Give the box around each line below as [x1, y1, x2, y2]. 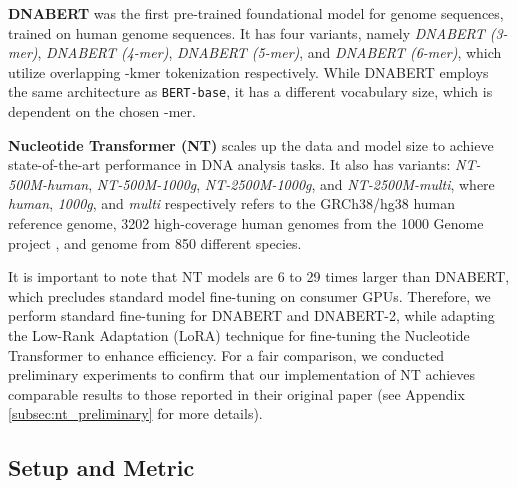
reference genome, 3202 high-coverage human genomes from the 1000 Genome [8, 213, 484, 233]
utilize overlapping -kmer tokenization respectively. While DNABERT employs [8, 61, 489, 82]
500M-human [8, 173, 89, 194]
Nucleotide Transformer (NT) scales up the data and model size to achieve [8, 134, 494, 155]
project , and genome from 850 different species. [8, 232, 302, 253]
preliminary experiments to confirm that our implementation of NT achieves [8, 364, 476, 385]
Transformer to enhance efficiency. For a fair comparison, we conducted [8, 344, 445, 365]
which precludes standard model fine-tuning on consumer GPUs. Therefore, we [8, 285, 491, 306]
